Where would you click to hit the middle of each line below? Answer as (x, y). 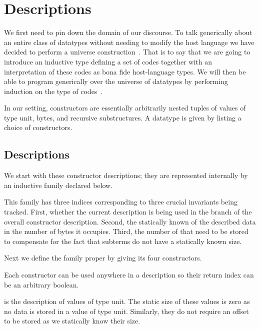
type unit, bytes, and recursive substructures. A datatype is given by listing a (123, 117)
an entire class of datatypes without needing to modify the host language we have (129, 42)
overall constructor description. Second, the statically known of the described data (130, 221)
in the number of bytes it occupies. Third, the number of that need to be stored (126, 231)
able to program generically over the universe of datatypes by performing (116, 81)
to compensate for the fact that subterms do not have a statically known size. (123, 241)
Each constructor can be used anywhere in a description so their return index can (129, 275)
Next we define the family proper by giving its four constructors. (103, 258)
